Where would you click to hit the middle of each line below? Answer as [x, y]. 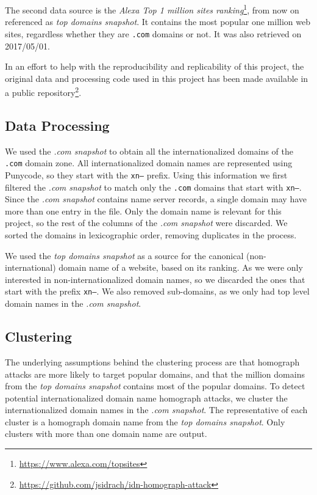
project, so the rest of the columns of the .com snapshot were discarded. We [146, 223]
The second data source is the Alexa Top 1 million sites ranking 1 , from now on [152, 9]
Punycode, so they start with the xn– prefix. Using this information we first [146, 174]
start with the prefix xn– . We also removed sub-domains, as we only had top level [157, 291]
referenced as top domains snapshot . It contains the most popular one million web [158, 22]
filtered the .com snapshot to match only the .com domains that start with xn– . [153, 187]
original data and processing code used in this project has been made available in [157, 78]
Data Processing [57, 125]
